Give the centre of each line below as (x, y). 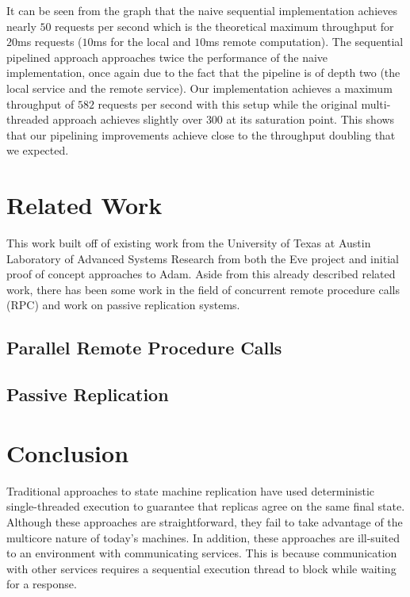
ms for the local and (142, 42)
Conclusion (68, 452)
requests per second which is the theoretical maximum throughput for (224, 26)
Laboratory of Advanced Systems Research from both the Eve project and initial (203, 258)
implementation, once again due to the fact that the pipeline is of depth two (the (203, 73)
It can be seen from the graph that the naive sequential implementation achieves (202, 10)
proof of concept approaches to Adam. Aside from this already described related (201, 274)
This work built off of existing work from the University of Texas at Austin (189, 243)
